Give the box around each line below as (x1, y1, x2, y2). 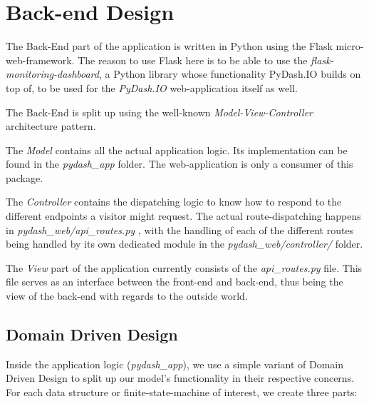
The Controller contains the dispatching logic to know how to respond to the (6, 194, 342, 209)
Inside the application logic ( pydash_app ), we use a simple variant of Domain (6, 356, 344, 371)
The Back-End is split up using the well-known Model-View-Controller (6, 104, 313, 119)
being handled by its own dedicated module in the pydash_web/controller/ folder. (6, 236, 363, 251)
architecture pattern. (6, 118, 96, 133)
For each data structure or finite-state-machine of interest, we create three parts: (6, 385, 358, 400)
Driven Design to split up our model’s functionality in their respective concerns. (6, 370, 355, 385)
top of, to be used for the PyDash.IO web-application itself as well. (6, 80, 298, 95)
